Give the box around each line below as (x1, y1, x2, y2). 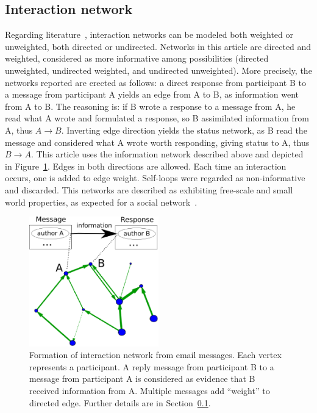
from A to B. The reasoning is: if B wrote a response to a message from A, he (5, 99, 296, 112)
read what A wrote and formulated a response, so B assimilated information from (5, 112, 309, 124)
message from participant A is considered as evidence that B (29, 372, 255, 385)
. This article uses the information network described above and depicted (30, 148, 304, 160)
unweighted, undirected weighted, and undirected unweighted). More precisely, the (5, 63, 312, 76)
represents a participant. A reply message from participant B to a (29, 360, 274, 373)
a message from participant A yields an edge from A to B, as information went (5, 88, 299, 101)
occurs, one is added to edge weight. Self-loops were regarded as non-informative (5, 171, 305, 184)
